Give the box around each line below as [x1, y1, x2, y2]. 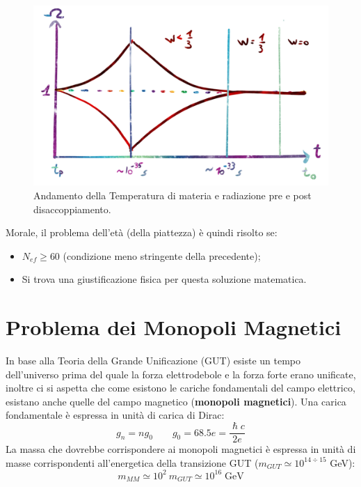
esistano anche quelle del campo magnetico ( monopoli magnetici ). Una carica [6, 394, 346, 408]
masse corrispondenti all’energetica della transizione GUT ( [6, 455, 259, 470]
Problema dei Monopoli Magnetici [6, 313, 342, 341]
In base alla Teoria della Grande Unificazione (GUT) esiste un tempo [6, 353, 300, 368]
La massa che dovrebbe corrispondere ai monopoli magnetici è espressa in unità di [6, 442, 356, 456]
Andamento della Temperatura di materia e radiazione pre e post [33, 187, 312, 202]
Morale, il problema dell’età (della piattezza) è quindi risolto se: [6, 225, 278, 240]
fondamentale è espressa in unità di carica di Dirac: [6, 408, 225, 422]
